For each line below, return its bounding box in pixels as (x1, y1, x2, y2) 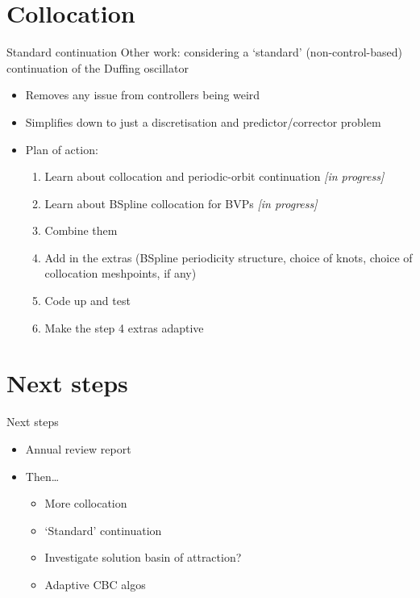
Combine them (44, 222, 118, 239)
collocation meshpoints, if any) (44, 265, 197, 282)
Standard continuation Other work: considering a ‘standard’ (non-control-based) (6, 44, 402, 61)
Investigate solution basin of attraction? (44, 549, 242, 566)
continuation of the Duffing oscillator (6, 59, 189, 76)
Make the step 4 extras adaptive (44, 319, 204, 336)
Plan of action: (25, 140, 98, 157)
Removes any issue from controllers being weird (25, 86, 260, 103)
